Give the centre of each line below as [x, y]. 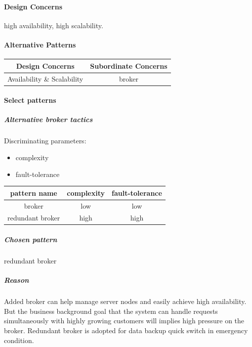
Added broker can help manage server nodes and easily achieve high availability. [125, 301]
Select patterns [30, 100]
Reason [17, 280]
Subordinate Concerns [129, 65]
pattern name [34, 193]
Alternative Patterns [40, 44]
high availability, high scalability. [54, 25]
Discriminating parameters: [45, 141]
